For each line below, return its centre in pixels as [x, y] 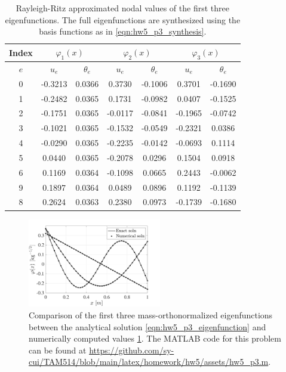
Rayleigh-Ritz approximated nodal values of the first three [122, 8]
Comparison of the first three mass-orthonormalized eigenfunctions [151, 314]
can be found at [58, 350]
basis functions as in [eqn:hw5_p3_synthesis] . [123, 31]
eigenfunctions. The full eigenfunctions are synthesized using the [123, 19]
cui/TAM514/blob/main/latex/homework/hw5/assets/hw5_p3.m [149, 362]
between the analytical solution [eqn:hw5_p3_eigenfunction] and [147, 326]
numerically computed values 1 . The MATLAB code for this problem [155, 338]
